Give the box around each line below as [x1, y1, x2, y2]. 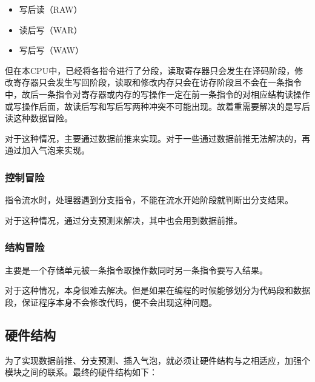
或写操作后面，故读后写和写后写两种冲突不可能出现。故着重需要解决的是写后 [5, 99, 310, 112]
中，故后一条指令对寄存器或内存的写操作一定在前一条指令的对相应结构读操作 [5, 87, 310, 100]
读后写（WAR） [19, 23, 82, 36]
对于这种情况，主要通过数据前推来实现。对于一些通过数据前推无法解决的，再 [5, 132, 310, 144]
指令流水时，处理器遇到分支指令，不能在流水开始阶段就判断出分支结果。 [5, 193, 293, 206]
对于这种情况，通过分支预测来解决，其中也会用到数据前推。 [5, 213, 242, 226]
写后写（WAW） [19, 44, 84, 56]
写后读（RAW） [19, 3, 82, 15]
